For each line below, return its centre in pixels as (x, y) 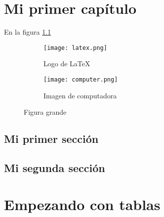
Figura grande (45, 112)
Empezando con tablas (82, 204)
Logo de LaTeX (67, 64)
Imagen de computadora (80, 95)
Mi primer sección (51, 139)
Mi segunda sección (55, 167)
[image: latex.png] (75, 48)
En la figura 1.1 (28, 32)
